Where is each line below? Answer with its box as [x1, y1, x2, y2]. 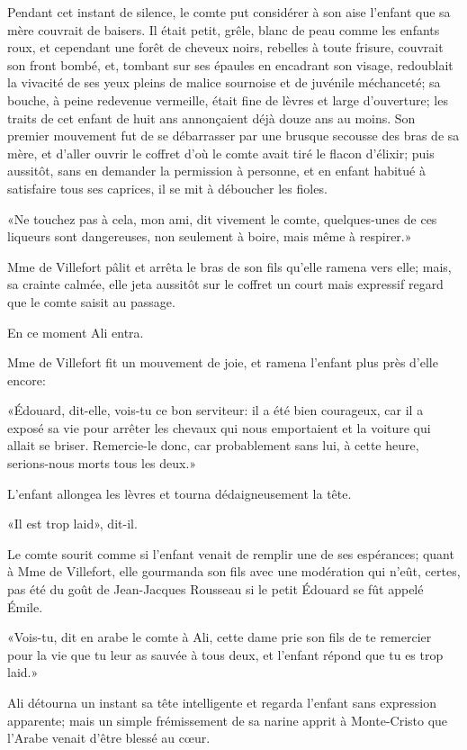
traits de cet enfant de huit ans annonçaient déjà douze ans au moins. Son [7, 108, 416, 127]
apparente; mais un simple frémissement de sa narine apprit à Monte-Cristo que [7, 710, 448, 729]
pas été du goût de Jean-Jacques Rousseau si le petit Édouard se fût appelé [7, 580, 424, 599]
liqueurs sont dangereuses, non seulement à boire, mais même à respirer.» [7, 227, 412, 246]
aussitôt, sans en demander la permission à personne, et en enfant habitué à [7, 161, 426, 180]
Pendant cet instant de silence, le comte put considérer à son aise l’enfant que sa [7, 3, 451, 21]
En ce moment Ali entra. [7, 322, 144, 341]
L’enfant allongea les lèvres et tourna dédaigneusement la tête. [7, 483, 352, 502]
